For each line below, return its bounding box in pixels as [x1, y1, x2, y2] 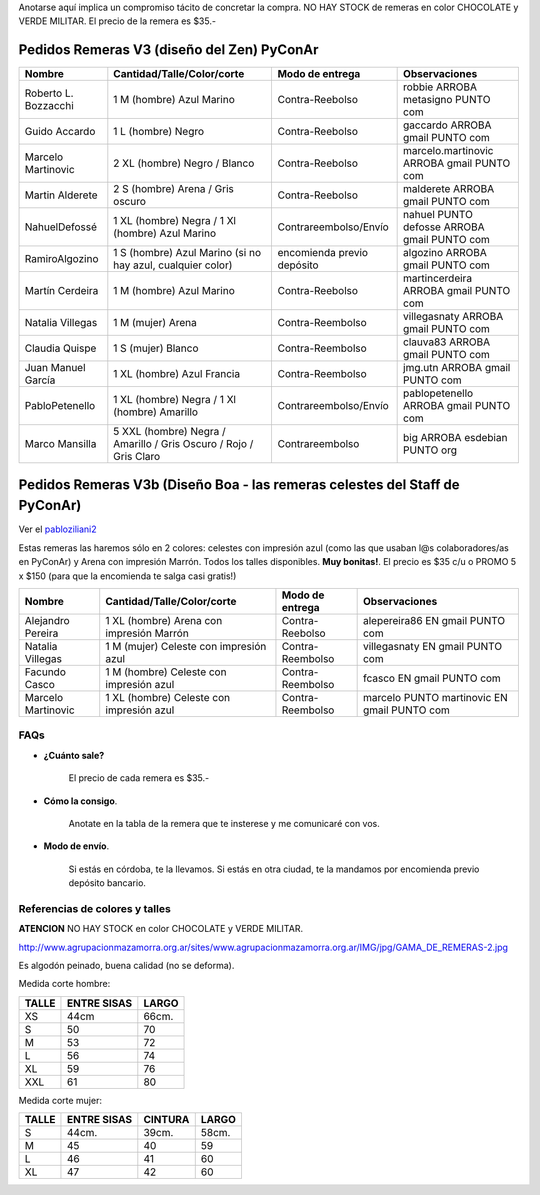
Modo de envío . [43, 840, 110, 852]
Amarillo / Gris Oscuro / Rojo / [113, 437, 254, 451]
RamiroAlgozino [24, 252, 99, 266]
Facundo [24, 665, 67, 679]
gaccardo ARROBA [403, 118, 492, 132]
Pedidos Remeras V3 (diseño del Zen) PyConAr [18, 41, 319, 59]
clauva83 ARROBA [403, 335, 491, 349]
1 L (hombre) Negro [113, 125, 205, 139]
